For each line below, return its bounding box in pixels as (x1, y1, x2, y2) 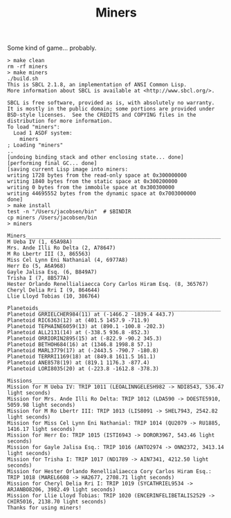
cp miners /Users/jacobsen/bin (7, 214, 98, 222)
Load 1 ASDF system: (13, 130, 73, 137)
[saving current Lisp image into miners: (7, 166, 129, 173)
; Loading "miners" (7, 142, 64, 149)
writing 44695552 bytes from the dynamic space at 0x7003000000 (7, 190, 196, 198)
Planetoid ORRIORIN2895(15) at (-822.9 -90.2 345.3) (7, 335, 163, 343)
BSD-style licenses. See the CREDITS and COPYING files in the (7, 112, 196, 119)
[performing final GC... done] (7, 160, 98, 167)
